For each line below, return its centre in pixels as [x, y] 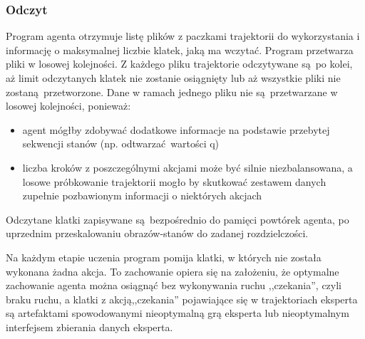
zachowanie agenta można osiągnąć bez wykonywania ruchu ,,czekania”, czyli [174, 285]
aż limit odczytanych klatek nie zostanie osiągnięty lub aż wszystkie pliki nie [173, 78]
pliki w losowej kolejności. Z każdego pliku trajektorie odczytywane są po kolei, [179, 64]
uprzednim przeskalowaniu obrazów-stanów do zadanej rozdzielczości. [157, 233]
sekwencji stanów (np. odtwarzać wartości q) [121, 144]
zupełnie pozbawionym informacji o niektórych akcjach [142, 195]
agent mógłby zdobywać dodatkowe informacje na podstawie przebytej [176, 129]
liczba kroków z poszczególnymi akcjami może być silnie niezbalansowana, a [187, 167]
